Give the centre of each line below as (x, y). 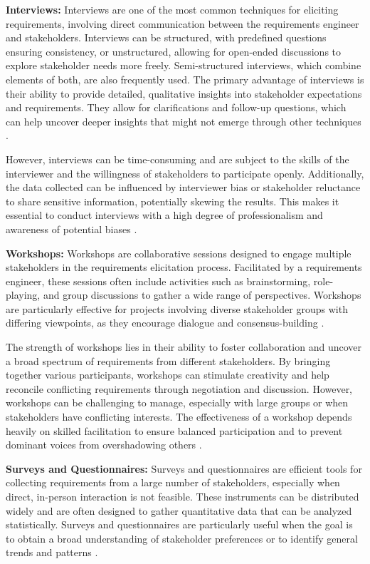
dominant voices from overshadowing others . (104, 445)
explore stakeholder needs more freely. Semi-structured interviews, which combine (184, 65)
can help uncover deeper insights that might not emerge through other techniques (184, 121)
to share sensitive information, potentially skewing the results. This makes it (173, 201)
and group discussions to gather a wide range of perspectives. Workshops (202, 295)
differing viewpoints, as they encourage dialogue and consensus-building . (165, 323)
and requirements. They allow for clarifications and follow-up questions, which (176, 107)
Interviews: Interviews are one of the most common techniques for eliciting (172, 9)
